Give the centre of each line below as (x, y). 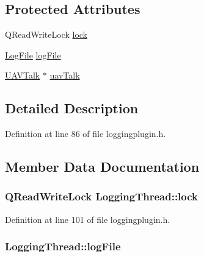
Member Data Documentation (102, 167)
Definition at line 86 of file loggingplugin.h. (86, 134)
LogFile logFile (33, 55)
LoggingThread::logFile (63, 246)
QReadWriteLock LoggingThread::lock (102, 196)
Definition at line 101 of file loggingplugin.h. (88, 219)
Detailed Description (72, 108)
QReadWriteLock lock (46, 34)
